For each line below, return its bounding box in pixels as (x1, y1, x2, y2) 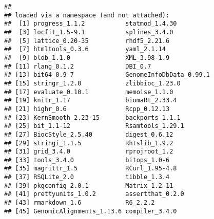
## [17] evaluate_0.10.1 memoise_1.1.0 (4, 88, 173, 96)
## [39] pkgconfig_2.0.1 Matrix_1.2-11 (4, 182, 173, 189)
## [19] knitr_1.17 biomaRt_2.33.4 (4, 97, 177, 104)
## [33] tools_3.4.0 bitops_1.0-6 (4, 156, 170, 164)
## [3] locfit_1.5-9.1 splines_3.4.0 (4, 28, 173, 36)
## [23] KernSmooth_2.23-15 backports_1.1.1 (4, 114, 181, 121)
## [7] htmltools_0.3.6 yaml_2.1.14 (4, 46, 166, 53)
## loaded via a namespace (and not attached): (4, 11, 170, 19)
